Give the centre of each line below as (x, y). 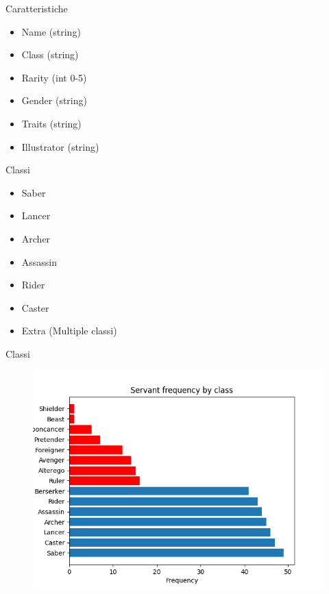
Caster (35, 307)
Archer (36, 238)
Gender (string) (54, 100)
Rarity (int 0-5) (54, 77)
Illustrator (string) (60, 146)
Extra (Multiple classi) (69, 331)
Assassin (39, 261)
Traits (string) (51, 123)
